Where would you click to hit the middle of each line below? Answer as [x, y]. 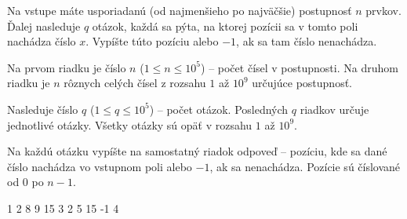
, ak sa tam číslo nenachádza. [307, 41]
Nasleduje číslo [43, 109]
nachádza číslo [42, 41]
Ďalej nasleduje [44, 26]
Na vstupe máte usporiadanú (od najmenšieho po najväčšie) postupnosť [180, 10]
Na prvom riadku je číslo [67, 67]
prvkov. [383, 10]
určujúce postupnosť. [302, 83]
